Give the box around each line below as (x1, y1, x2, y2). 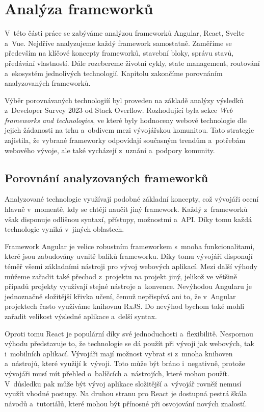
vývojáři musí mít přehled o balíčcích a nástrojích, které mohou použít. (5, 368, 229, 378)
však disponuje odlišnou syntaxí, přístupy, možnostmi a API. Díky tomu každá (5, 213, 252, 224)
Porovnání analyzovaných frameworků (5, 169, 208, 185)
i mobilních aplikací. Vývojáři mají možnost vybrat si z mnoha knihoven (5, 348, 233, 358)
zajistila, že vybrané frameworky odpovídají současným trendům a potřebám (5, 135, 246, 146)
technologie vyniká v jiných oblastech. (5, 224, 124, 234)
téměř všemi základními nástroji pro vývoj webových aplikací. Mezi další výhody (5, 261, 257, 272)
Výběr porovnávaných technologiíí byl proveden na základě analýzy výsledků (5, 94, 244, 105)
